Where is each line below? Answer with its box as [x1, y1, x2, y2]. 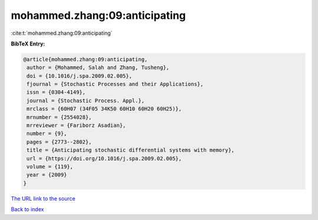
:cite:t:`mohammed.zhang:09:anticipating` [11, 29, 113, 37]
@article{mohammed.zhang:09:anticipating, [23, 56, 148, 63]
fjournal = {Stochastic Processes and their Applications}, [26, 81, 204, 88]
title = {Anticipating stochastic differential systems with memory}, [26, 147, 235, 153]
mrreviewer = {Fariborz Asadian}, [26, 122, 126, 129]
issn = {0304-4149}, [26, 89, 86, 96]
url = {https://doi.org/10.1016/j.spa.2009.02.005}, [26, 155, 182, 162]
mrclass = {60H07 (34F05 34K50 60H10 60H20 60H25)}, [26, 106, 182, 112]
